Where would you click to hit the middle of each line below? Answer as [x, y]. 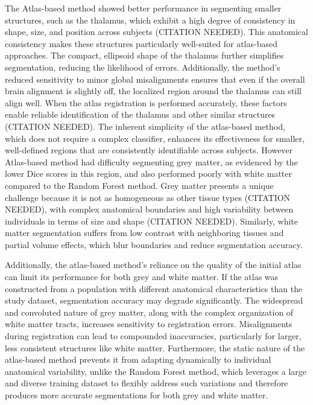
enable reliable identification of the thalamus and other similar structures [140, 114]
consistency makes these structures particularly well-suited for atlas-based [141, 43]
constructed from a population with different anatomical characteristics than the [154, 288]
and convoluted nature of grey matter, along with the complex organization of [149, 312]
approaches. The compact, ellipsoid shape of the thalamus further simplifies [144, 55]
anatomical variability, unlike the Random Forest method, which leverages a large [156, 371]
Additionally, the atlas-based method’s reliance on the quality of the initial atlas [153, 265]
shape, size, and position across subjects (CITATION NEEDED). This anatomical [156, 32]
